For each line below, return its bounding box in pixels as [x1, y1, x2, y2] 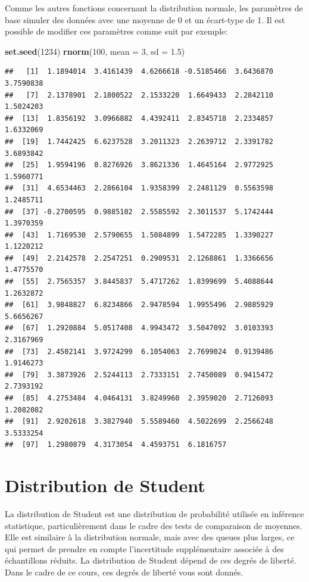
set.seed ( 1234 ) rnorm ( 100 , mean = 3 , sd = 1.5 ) [5, 45, 185, 57]
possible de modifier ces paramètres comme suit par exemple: [5, 25, 228, 37]
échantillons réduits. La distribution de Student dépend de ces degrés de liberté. [5, 554, 296, 567]
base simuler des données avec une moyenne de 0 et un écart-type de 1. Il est [5, 13, 285, 26]
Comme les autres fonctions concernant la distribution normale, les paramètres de [5, 2, 303, 14]
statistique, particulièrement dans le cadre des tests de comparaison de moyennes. [5, 519, 302, 531]
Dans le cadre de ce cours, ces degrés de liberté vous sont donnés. [5, 566, 244, 578]
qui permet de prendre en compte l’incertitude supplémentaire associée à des [5, 542, 284, 555]
